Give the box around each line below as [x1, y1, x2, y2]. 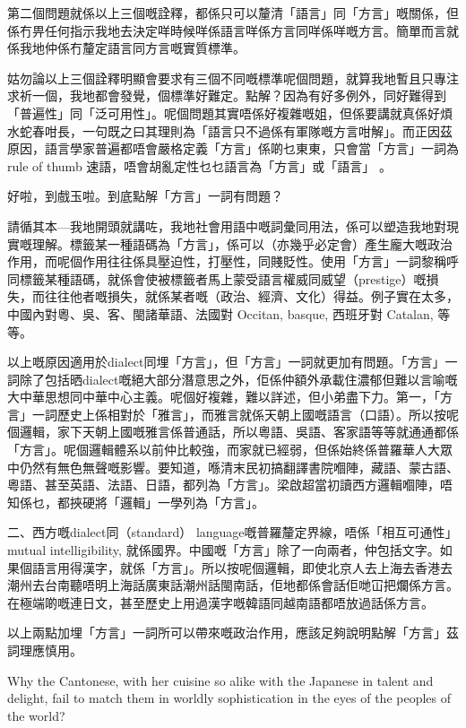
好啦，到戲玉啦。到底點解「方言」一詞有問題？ [7, 186, 283, 205]
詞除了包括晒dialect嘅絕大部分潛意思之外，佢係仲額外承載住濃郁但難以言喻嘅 [7, 369, 458, 388]
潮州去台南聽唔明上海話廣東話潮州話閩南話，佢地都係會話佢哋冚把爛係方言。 [7, 576, 459, 594]
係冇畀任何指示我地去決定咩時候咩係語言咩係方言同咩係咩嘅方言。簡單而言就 [7, 21, 459, 39]
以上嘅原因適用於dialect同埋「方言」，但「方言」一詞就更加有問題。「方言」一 [7, 352, 458, 371]
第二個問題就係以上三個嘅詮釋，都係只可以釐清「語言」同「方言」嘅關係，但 [7, 4, 459, 22]
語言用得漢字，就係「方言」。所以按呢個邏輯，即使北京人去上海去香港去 [31, 558, 453, 576]
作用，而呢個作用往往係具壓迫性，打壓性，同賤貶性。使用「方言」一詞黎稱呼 [7, 252, 459, 271]
